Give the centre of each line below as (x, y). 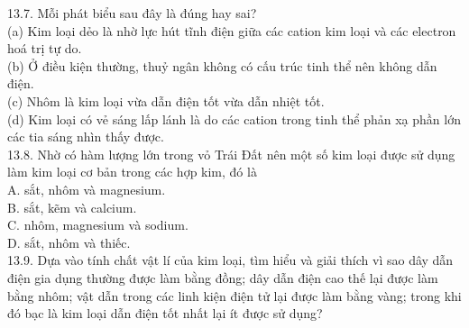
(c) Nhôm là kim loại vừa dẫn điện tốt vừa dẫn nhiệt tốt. (166, 100)
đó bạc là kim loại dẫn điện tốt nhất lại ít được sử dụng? (165, 313)
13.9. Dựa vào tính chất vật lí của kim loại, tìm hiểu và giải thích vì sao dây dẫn (230, 260)
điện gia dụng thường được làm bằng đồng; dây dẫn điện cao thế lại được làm (223, 277)
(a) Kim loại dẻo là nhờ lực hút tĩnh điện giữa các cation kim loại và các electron (232, 30)
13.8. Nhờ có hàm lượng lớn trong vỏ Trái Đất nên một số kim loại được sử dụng (231, 154)
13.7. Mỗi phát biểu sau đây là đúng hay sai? (132, 13)
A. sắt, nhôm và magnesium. (87, 189)
